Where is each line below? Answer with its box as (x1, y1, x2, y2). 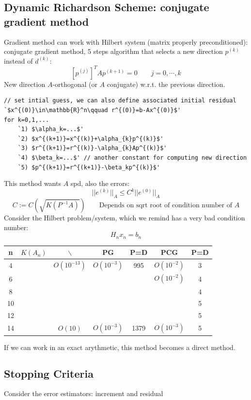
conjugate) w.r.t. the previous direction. (107, 79, 225, 89)
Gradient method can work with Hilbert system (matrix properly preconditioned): (4, 36, 248, 47)
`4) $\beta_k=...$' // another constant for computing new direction (17, 154, 247, 162)
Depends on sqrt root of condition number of (99, 202, 233, 209)
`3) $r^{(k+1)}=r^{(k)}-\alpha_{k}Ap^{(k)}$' (17, 145, 167, 152)
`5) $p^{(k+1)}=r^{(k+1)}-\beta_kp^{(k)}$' (17, 164, 160, 171)
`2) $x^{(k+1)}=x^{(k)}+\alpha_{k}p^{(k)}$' (17, 135, 164, 142)
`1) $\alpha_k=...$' (17, 126, 84, 133)
